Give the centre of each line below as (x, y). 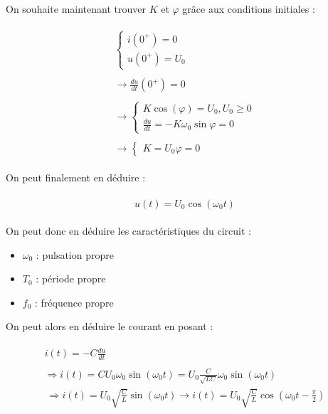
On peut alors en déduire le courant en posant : (110, 326)
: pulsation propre (75, 254)
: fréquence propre (74, 302)
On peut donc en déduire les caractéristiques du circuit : (128, 230)
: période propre (71, 278)
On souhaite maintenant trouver (76, 9)
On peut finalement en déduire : (76, 177)
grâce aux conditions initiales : (249, 9)
